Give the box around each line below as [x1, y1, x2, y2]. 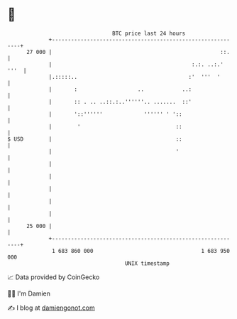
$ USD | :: [7, 135, 182, 143]
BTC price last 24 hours [112, 30, 186, 37]
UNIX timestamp [124, 259, 170, 267]
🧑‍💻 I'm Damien [7, 289, 51, 298]
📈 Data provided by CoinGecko [7, 273, 100, 281]
